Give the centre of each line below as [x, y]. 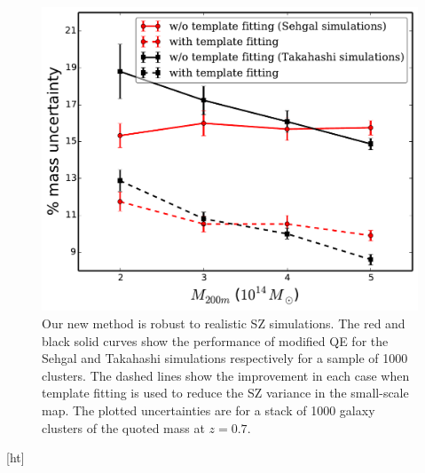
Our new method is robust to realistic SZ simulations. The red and [224, 323]
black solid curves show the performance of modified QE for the [215, 340]
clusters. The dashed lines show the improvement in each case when [226, 375]
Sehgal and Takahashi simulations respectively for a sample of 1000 [225, 358]
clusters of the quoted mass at [123, 427]
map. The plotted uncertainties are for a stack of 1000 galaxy [209, 410]
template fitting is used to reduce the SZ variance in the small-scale [225, 393]
